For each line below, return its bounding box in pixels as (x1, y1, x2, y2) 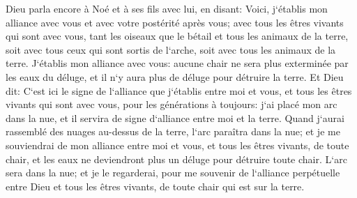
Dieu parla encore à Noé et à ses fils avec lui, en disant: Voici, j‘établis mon (6, 1, 328, 15)
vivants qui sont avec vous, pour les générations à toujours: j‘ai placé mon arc (6, 97, 337, 112)
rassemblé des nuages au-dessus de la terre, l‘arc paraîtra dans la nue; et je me (6, 124, 340, 139)
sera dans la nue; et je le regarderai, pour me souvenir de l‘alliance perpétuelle (6, 165, 340, 180)
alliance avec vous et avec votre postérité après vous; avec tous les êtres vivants (6, 15, 344, 29)
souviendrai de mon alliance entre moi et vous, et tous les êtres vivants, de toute (6, 137, 349, 152)
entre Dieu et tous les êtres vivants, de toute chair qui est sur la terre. (6, 178, 305, 193)
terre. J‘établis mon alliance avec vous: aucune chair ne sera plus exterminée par (6, 56, 349, 70)
